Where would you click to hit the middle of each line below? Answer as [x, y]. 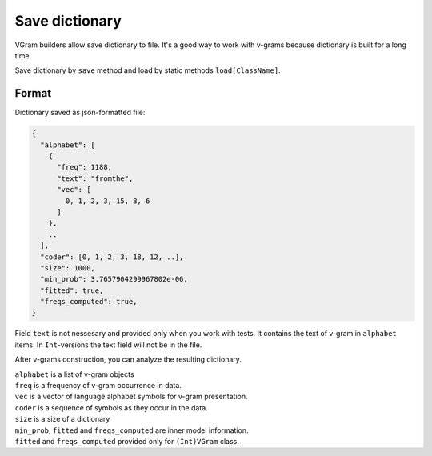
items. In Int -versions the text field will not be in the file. [108, 345]
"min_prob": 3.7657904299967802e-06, [114, 279]
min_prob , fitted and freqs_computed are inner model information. [132, 430]
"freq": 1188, [84, 167]
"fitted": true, [72, 290]
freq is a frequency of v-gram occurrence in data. [98, 386]
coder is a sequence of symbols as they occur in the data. [111, 407]
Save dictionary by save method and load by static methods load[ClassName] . [148, 70]
